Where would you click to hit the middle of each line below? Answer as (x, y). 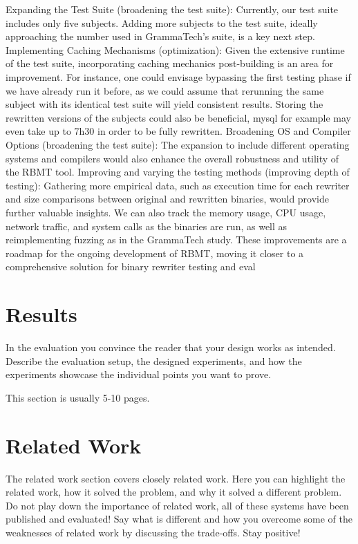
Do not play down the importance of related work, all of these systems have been (177, 505)
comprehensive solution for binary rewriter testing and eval (131, 266)
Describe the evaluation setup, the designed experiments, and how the (154, 360)
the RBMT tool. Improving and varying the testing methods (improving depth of (178, 172)
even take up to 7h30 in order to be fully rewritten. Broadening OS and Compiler (178, 131)
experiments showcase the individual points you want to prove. (139, 374)
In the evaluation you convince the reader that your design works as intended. (171, 347)
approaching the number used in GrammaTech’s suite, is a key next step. (160, 36)
